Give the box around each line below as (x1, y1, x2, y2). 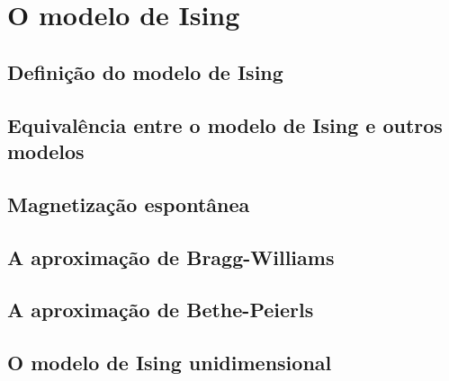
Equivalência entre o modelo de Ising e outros (7, 111, 443, 138)
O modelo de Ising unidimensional (7, 349, 332, 377)
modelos (7, 137, 85, 164)
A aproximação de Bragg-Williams (7, 243, 335, 270)
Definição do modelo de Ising (7, 58, 283, 85)
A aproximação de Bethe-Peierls (7, 296, 314, 323)
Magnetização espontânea (7, 190, 250, 217)
